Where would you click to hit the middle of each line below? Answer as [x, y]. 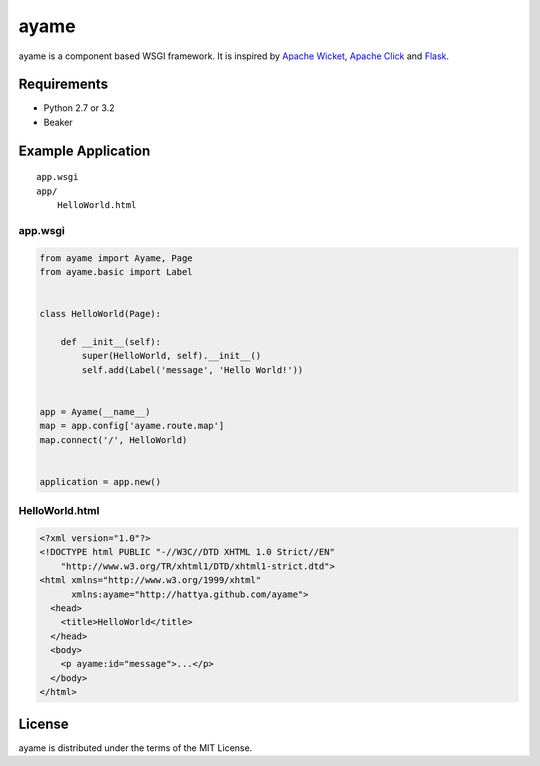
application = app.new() [100, 481]
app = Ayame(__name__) [95, 411]
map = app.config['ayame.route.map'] [132, 426]
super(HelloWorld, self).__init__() [171, 356]
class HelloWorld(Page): [100, 314]
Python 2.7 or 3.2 [79, 108]
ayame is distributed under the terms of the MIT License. [135, 747]
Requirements [63, 84]
